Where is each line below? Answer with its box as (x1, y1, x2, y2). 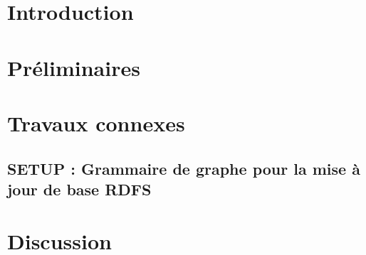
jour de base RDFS (7, 178, 152, 200)
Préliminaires (7, 53, 140, 82)
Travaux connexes (7, 108, 185, 137)
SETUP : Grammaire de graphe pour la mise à (7, 157, 360, 179)
